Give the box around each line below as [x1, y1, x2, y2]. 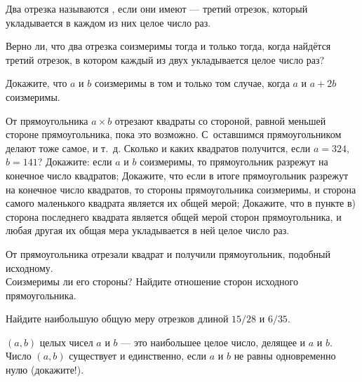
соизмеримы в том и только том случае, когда [94, 76, 290, 90]
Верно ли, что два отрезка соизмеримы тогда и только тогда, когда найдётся [6, 39, 331, 53]
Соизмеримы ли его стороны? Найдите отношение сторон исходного [6, 274, 298, 289]
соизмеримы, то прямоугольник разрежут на [140, 154, 328, 169]
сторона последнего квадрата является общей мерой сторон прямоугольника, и [6, 209, 342, 224]
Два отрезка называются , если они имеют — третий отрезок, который [6, 1, 308, 15]
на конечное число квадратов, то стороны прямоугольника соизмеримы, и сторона [6, 182, 356, 196]
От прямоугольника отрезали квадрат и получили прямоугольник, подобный [6, 246, 330, 261]
